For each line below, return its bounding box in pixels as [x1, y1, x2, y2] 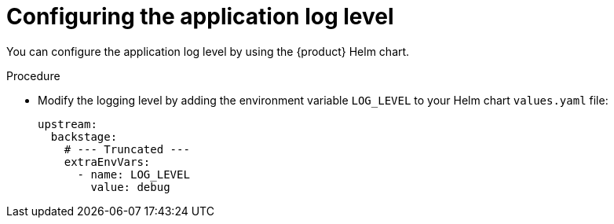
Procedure [6, 68, 60, 83]
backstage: [50, 130, 118, 143]
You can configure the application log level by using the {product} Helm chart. [6, 44, 410, 58]
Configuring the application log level [6, 3, 394, 30]
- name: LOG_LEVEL [77, 167, 190, 181]
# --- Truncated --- [64, 142, 190, 156]
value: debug [90, 180, 170, 193]
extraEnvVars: [64, 155, 151, 168]
